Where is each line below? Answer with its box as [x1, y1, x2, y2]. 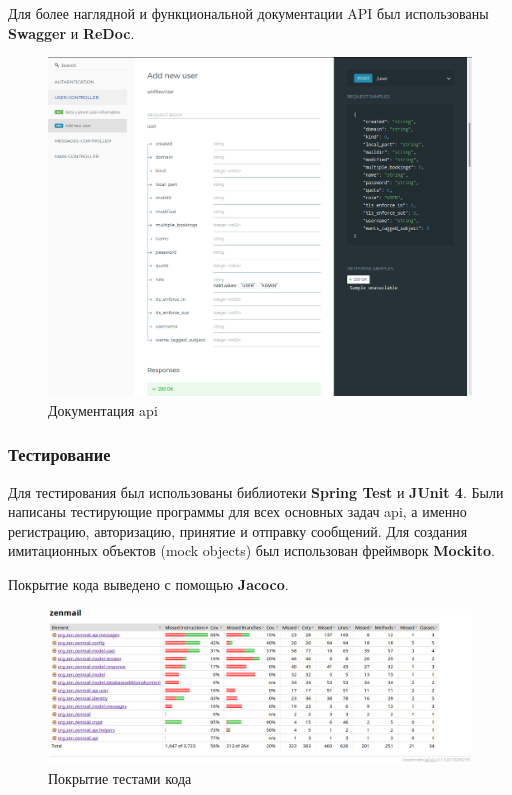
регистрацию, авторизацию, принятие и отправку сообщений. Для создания [8, 520, 468, 541]
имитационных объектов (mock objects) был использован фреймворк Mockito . [8, 540, 495, 561]
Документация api [48, 399, 158, 420]
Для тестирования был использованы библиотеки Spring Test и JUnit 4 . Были [8, 481, 504, 502]
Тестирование [8, 442, 111, 467]
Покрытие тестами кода [48, 767, 192, 788]
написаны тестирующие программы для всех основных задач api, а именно [8, 501, 467, 522]
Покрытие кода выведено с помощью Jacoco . [8, 574, 289, 595]
